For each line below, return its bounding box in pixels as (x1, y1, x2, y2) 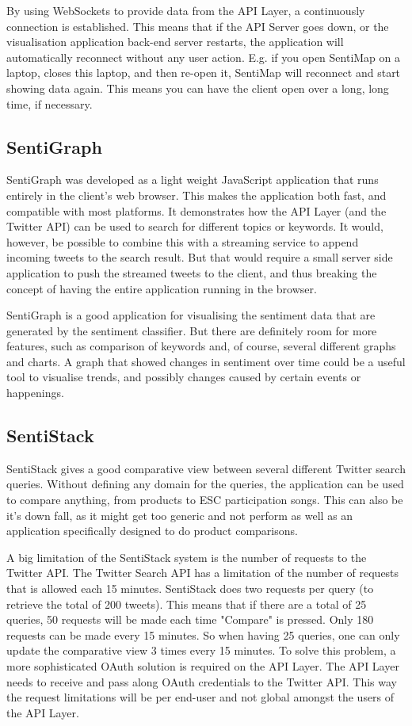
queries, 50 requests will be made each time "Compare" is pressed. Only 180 (6, 611, 374, 628)
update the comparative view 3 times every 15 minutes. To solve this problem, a (6, 642, 396, 659)
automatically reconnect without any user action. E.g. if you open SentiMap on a (6, 48, 400, 65)
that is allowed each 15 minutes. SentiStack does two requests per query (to (6, 580, 374, 597)
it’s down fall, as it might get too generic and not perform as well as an (6, 506, 353, 523)
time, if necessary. (6, 95, 93, 112)
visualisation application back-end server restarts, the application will (6, 33, 344, 50)
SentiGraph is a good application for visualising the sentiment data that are (6, 307, 376, 323)
